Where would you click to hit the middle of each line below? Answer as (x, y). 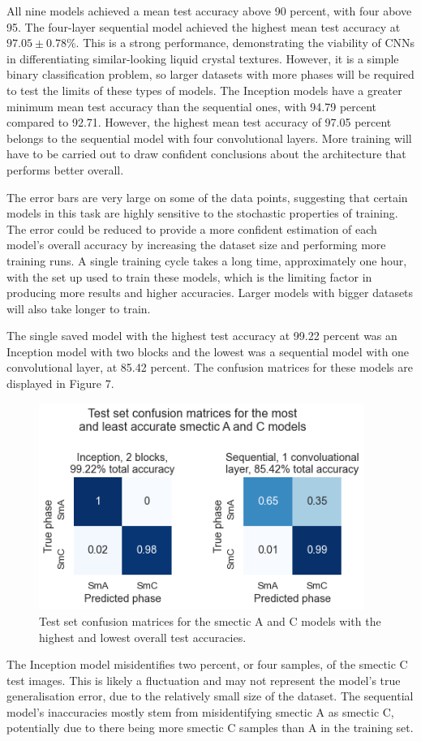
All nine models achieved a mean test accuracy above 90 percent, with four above (209, 11)
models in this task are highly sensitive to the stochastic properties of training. (202, 213)
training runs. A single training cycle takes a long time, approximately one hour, (207, 260)
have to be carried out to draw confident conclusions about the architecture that (206, 154)
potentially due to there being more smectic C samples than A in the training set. (210, 728)
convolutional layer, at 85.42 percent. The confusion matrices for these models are (210, 367)
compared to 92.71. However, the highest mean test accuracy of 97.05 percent (199, 122)
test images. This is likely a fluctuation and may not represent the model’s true (204, 680)
